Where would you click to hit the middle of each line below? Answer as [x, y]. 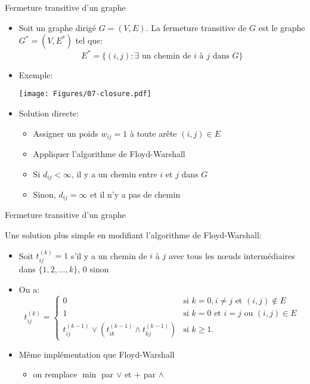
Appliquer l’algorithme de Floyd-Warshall [109, 153]
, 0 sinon [93, 268]
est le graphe [282, 27]
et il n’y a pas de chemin [135, 194]
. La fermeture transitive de [196, 27]
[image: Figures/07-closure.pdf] [85, 94]
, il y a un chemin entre [114, 173]
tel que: [89, 40]
